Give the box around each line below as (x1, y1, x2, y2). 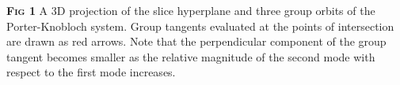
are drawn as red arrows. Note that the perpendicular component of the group (6, 33, 387, 50)
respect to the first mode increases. (6, 64, 176, 80)
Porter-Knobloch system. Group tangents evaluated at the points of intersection (6, 17, 394, 34)
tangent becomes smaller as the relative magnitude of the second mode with (6, 48, 375, 65)
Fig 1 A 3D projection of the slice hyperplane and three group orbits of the (6, 2, 375, 18)
